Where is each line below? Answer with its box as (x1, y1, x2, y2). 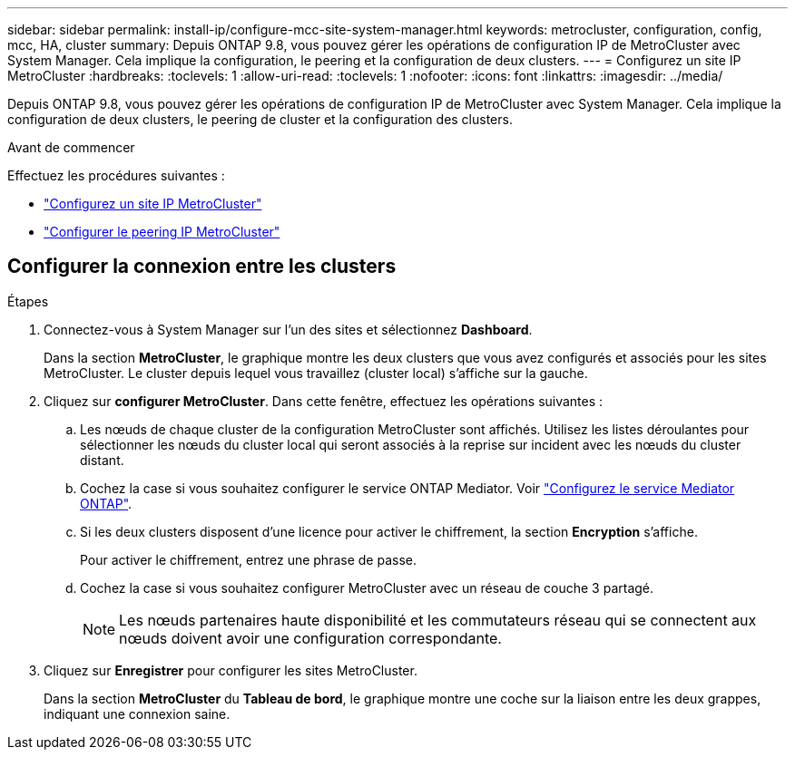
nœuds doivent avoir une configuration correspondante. (119, 628, 502, 647)
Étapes (7, 293, 49, 309)
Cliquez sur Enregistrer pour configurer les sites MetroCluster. (44, 662, 417, 678)
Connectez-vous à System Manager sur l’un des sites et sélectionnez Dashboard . (44, 321, 533, 337)
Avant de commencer (7, 140, 135, 155)
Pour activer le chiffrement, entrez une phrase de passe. (80, 551, 417, 568)
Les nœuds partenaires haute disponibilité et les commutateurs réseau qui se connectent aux (119, 610, 757, 629)
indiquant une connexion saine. (44, 705, 231, 722)
